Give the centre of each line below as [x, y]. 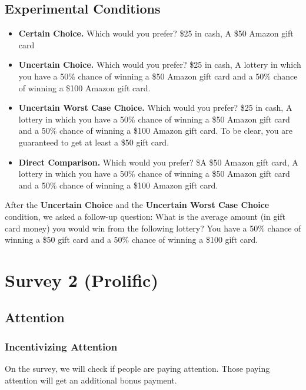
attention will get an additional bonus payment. [91, 380]
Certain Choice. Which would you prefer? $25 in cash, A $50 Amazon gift [156, 33]
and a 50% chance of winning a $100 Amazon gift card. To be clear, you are [156, 130]
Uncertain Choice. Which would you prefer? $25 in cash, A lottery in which [160, 65]
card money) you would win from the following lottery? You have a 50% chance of [153, 228]
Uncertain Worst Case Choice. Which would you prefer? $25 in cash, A [155, 108]
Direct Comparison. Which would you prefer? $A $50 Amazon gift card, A [158, 162]
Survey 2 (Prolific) [82, 280]
